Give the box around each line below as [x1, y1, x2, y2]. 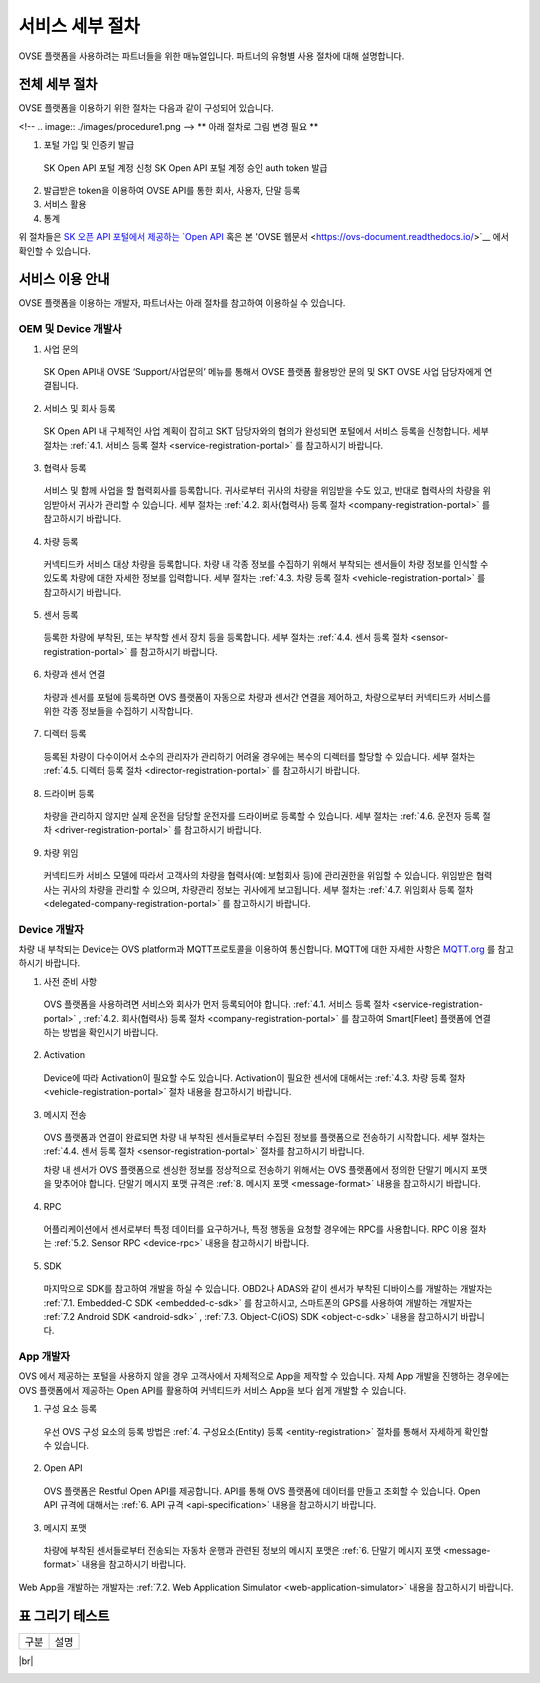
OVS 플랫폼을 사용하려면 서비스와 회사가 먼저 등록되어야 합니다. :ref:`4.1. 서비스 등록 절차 [43, 998, 390, 1010]
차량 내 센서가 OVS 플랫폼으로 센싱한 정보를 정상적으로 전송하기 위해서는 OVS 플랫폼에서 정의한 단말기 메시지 [43, 1163, 469, 1175]
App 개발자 [18, 1350, 70, 1364]
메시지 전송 [43, 1108, 87, 1120]
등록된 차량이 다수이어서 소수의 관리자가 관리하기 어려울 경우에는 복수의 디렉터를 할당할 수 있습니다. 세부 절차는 [43, 750, 476, 762]
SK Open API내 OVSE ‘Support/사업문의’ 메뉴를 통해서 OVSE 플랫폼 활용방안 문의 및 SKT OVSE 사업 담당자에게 [43, 366, 482, 378]
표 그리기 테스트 [18, 1607, 110, 1624]
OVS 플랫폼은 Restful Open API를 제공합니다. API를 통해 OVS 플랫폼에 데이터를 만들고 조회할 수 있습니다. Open [43, 1485, 481, 1497]
